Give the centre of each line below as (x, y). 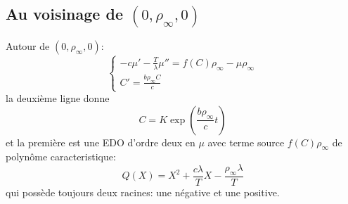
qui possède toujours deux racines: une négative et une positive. (143, 192)
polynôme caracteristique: (61, 157)
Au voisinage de (64, 14)
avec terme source (246, 142)
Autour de (28, 46)
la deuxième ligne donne (58, 98)
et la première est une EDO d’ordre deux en (101, 142)
